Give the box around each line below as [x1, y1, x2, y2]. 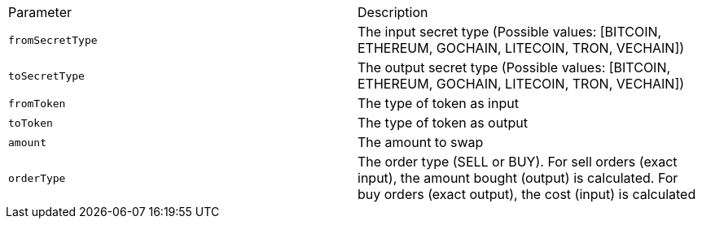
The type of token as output [358, 115, 528, 131]
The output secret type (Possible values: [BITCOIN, [358, 59, 671, 76]
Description [358, 4, 428, 20]
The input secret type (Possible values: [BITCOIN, [358, 24, 662, 40]
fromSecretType [8, 33, 98, 46]
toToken [8, 116, 53, 129]
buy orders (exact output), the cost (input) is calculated [358, 186, 696, 202]
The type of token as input [358, 95, 519, 111]
